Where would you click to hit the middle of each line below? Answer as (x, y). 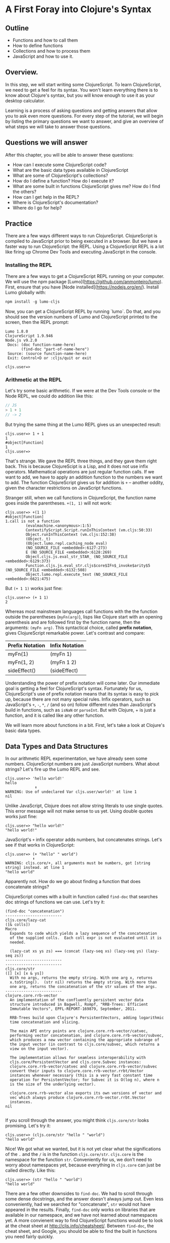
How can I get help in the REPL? (46, 197)
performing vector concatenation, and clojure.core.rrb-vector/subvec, (87, 1036)
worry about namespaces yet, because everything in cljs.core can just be (83, 1165)
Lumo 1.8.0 (17, 331)
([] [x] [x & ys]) (25, 974)
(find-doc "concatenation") (35, 911)
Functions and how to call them (45, 40)
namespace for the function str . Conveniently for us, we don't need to (79, 1160)
